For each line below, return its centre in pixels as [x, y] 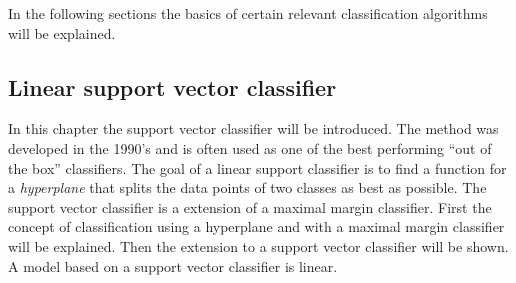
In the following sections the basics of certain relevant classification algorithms [248, 13]
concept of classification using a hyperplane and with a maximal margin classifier [256, 226]
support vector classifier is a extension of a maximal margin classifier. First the [250, 206]
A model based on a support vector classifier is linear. [173, 265]
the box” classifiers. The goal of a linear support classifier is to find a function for [257, 167]
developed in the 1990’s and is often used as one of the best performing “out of [250, 147]
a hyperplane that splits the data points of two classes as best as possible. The [247, 187]
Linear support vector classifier [172, 86]
